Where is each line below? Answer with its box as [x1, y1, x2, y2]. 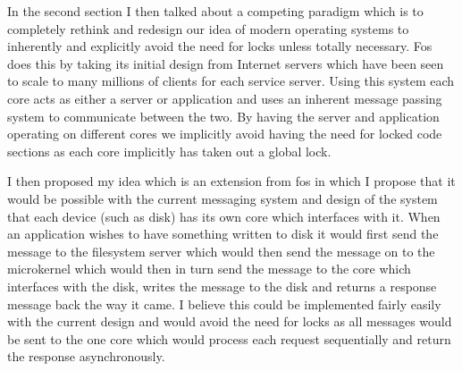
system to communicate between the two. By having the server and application [7, 106, 440, 125]
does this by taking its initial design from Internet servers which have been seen [7, 54, 444, 72]
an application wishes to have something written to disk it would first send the [7, 224, 439, 243]
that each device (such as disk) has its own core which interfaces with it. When [7, 207, 441, 225]
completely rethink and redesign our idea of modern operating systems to [7, 19, 409, 38]
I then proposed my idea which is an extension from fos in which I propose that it [7, 172, 456, 190]
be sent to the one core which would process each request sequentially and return [7, 329, 451, 348]
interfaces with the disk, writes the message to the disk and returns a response [7, 276, 437, 295]
